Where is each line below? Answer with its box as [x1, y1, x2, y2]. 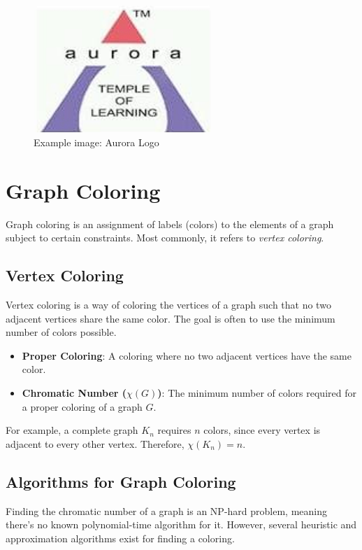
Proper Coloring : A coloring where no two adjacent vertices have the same [22, 348, 352, 362]
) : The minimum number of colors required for [157, 385, 356, 400]
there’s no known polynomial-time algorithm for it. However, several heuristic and [6, 517, 357, 532]
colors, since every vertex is [203, 423, 321, 437]
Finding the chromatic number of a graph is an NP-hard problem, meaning [6, 503, 327, 518]
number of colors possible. [6, 325, 117, 339]
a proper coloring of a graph [22, 399, 143, 414]
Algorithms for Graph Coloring [6, 470, 236, 492]
